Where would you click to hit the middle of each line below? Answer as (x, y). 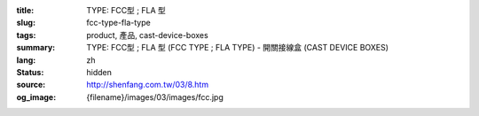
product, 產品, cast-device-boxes (147, 35)
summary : (36, 48)
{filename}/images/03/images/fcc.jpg (155, 97)
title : (25, 10)
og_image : (36, 97)
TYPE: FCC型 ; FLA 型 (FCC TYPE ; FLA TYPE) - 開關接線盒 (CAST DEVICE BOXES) (238, 48)
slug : (26, 23)
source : (31, 85)
